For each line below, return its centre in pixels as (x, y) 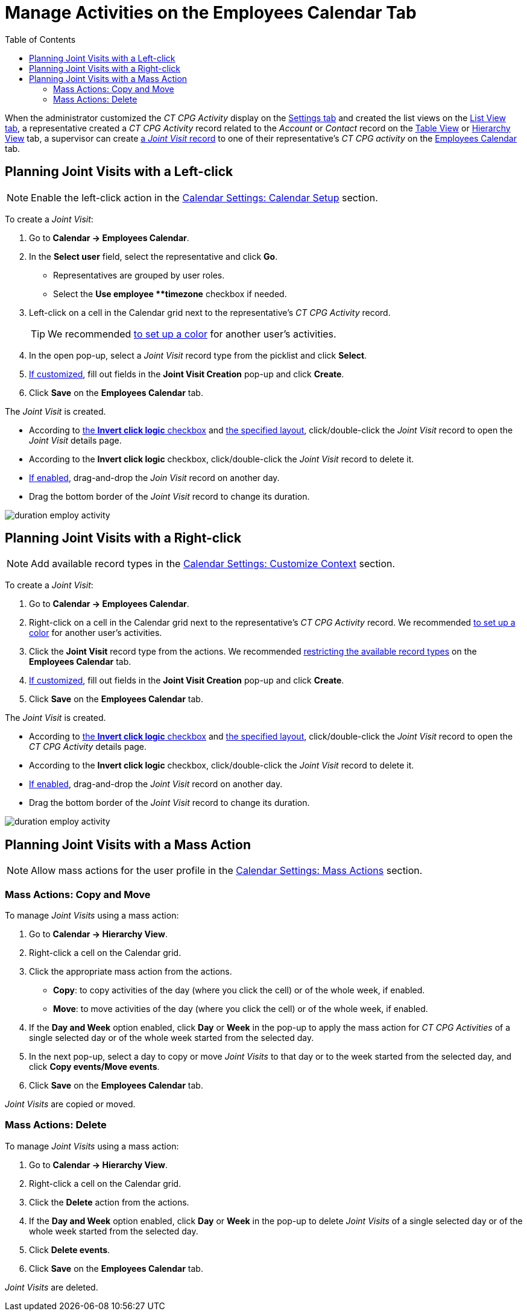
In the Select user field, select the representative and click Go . (153, 256)
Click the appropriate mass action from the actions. (131, 972)
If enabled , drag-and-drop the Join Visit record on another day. (154, 477)
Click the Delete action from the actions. (109, 1202)
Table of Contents (40, 39)
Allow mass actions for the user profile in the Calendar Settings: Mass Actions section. (227, 871)
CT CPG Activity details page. (88, 747)
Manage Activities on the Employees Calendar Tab (211, 13)
